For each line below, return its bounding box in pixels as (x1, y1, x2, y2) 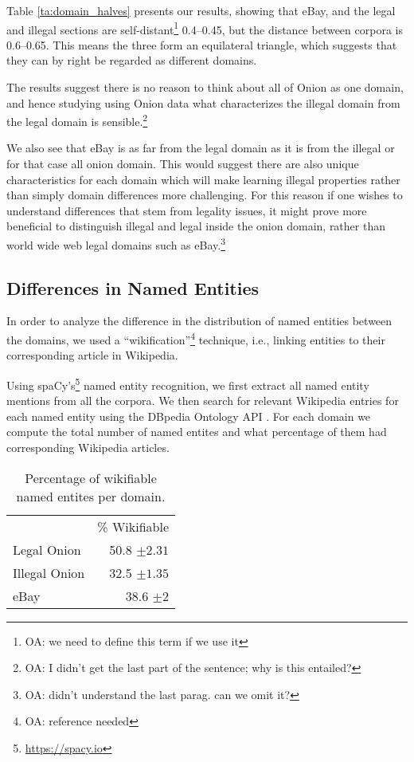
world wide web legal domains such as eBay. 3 (6, 234, 225, 253)
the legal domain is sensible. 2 (6, 111, 148, 129)
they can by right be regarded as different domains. (6, 52, 257, 69)
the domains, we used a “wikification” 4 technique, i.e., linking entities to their (6, 329, 385, 348)
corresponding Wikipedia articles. (6, 438, 170, 455)
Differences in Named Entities (6, 275, 260, 300)
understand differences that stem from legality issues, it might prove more (6, 202, 367, 218)
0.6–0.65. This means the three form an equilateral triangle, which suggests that (6, 36, 397, 53)
